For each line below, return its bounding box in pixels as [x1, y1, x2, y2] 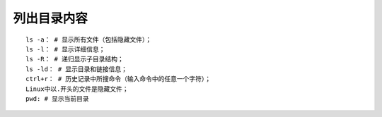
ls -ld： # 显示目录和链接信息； [25, 65, 127, 73]
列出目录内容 [13, 11, 88, 26]
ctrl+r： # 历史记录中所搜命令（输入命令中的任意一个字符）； [25, 75, 212, 83]
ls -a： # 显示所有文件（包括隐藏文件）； [25, 35, 152, 44]
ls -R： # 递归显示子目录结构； [25, 55, 124, 63]
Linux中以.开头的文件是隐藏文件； [25, 85, 129, 93]
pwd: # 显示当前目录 [25, 94, 90, 102]
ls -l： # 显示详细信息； [25, 45, 105, 53]
